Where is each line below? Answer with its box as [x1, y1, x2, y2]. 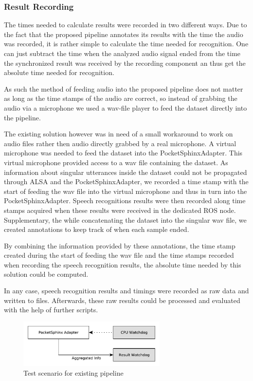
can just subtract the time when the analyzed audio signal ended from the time [4, 48, 241, 58]
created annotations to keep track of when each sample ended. [4, 224, 189, 234]
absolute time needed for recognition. [4, 67, 114, 77]
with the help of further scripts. [4, 305, 98, 315]
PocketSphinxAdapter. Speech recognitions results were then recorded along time [4, 195, 246, 206]
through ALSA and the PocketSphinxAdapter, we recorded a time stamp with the [4, 176, 249, 187]
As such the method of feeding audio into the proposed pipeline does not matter [4, 83, 243, 94]
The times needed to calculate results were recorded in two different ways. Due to [4, 19, 247, 30]
